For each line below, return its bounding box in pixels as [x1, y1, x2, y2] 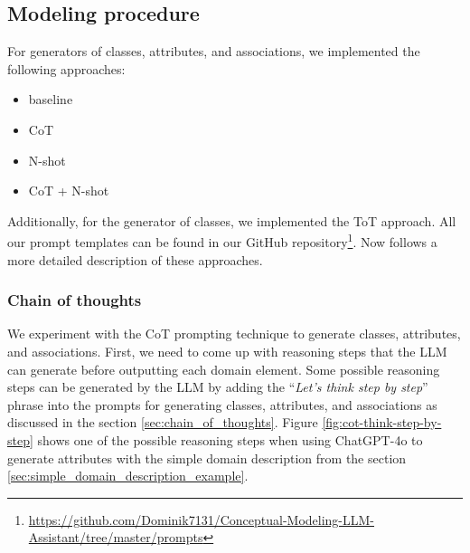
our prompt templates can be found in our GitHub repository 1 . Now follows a [7, 230, 437, 252]
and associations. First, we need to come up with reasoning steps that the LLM [7, 342, 447, 361]
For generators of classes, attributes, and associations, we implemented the [7, 42, 420, 61]
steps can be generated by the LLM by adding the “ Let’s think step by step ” [7, 377, 428, 396]
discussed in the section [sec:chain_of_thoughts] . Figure [7, 413, 318, 432]
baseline [28, 90, 73, 109]
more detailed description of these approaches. [7, 250, 263, 269]
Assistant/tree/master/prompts [28, 528, 203, 547]
